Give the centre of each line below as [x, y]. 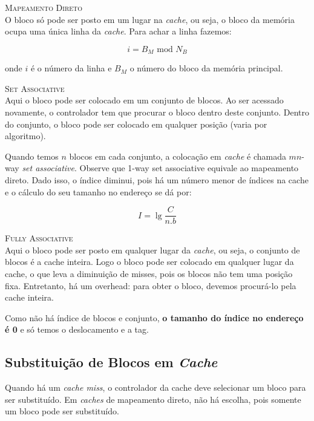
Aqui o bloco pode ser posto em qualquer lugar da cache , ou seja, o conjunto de [152, 250]
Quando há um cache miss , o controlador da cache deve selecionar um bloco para [155, 387]
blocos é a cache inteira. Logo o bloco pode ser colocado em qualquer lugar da [149, 262]
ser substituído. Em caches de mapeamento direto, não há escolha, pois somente [153, 399]
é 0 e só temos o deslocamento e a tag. [77, 329]
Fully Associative [39, 238]
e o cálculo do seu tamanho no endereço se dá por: [98, 191]
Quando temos [32, 156]
